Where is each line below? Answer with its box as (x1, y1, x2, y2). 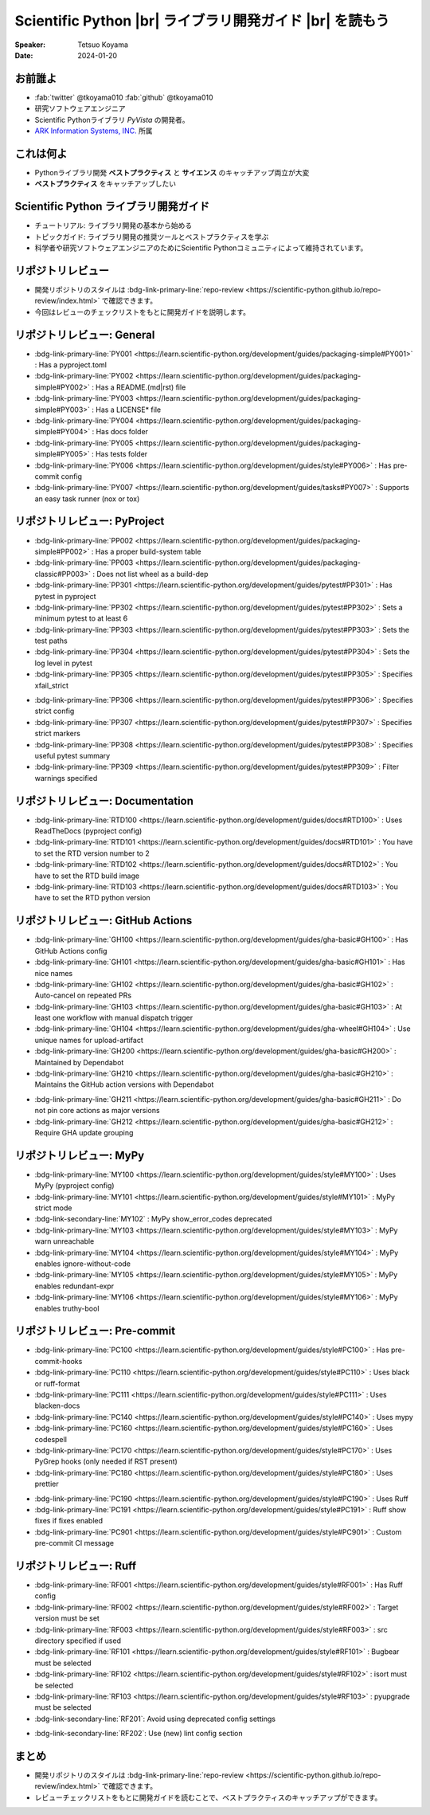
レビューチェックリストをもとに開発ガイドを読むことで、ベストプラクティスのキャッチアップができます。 (34, 1793, 382, 1802)
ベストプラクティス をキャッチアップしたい (34, 179, 177, 189)
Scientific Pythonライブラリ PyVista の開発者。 (34, 115, 190, 124)
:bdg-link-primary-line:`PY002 (34, 371, 134, 381)
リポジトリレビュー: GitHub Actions (14, 914, 193, 927)
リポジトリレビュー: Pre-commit (14, 1324, 175, 1338)
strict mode (34, 1203, 72, 1213)
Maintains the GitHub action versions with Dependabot (34, 1080, 214, 1089)
